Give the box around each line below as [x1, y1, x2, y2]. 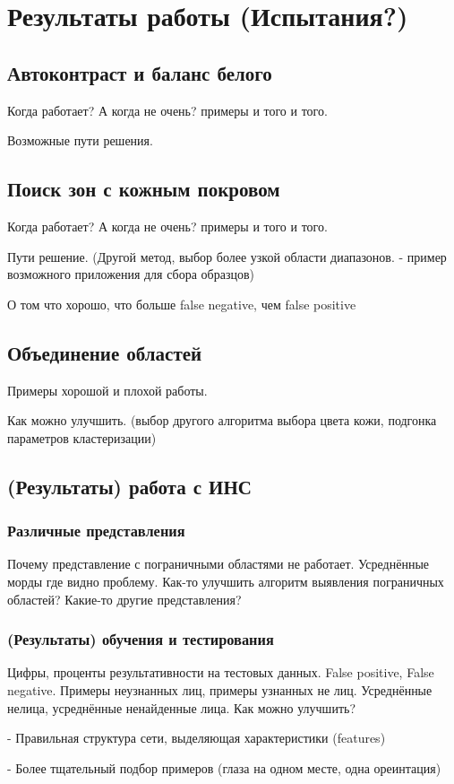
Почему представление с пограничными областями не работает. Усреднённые [7, 554, 430, 573]
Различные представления [7, 519, 185, 542]
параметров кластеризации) [7, 428, 157, 447]
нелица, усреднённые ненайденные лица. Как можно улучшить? [7, 698, 355, 717]
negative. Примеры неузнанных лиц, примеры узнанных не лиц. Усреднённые [7, 680, 433, 699]
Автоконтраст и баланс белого [7, 58, 272, 86]
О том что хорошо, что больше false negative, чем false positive [7, 294, 356, 313]
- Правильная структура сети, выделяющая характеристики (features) [7, 728, 386, 747]
